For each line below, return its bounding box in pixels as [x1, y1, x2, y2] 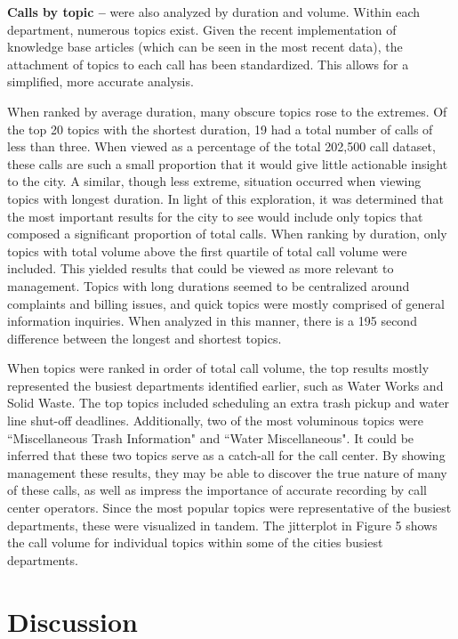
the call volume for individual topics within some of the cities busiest [7, 533, 383, 552]
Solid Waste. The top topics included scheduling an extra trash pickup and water [7, 393, 450, 412]
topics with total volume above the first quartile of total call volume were [7, 241, 407, 260]
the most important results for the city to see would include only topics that [7, 206, 423, 225]
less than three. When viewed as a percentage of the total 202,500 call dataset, [7, 137, 436, 156]
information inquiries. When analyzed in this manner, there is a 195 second [7, 311, 417, 330]
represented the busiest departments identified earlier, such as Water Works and [7, 376, 444, 394]
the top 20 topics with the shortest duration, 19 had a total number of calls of [7, 119, 433, 138]
